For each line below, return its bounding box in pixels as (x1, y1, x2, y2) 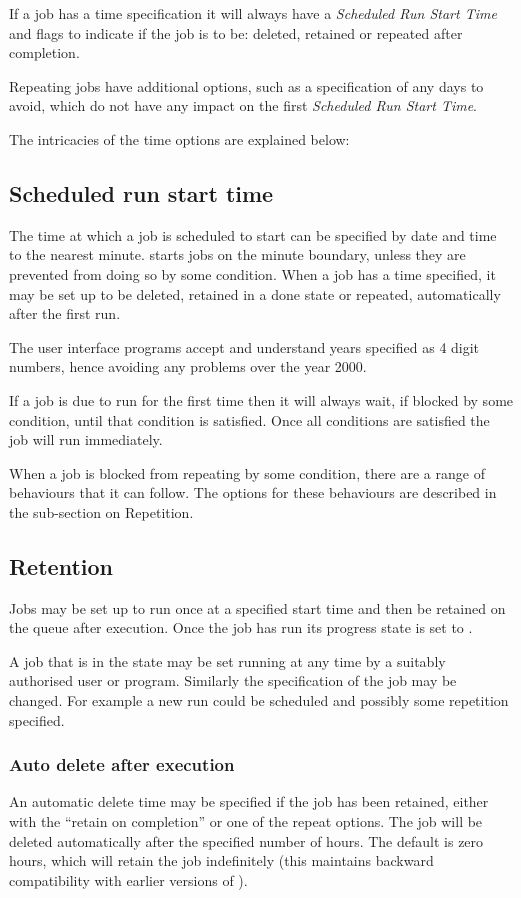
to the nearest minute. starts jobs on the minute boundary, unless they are (9, 244, 466, 265)
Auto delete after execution (9, 752, 235, 777)
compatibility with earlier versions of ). (9, 869, 248, 890)
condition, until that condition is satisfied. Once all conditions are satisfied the (9, 409, 490, 430)
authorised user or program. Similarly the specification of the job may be (9, 670, 457, 691)
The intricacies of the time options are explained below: (9, 128, 350, 149)
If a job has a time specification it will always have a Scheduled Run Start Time (9, 3, 497, 23)
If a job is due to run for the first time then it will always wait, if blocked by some (9, 389, 514, 410)
